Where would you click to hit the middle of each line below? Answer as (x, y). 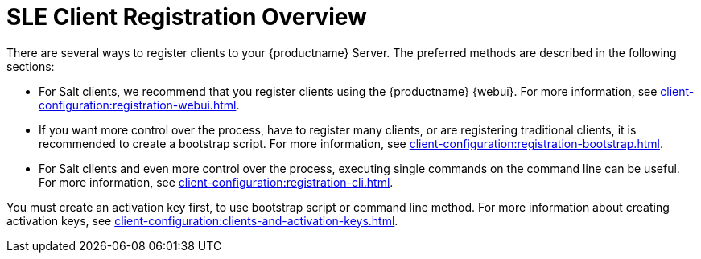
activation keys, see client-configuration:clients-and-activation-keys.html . (202, 220)
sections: (31, 66)
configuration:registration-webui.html (138, 105)
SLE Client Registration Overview (187, 17)
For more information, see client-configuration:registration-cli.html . (216, 182)
